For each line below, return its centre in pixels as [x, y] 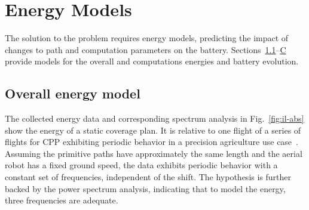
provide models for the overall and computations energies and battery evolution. [152, 61]
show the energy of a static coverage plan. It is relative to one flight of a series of [153, 130]
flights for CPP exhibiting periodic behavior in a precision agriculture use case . [152, 142]
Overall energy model [73, 93]
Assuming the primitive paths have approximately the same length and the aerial [154, 153]
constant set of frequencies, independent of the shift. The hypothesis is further [148, 177]
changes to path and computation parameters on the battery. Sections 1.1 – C [146, 49]
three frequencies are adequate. [62, 200]
